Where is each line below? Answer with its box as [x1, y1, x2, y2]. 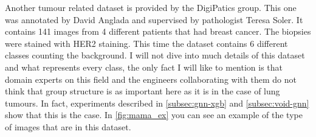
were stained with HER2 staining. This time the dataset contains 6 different [5, 37, 288, 49]
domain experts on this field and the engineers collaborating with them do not [5, 72, 297, 85]
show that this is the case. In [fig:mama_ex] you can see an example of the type [5, 108, 303, 121]
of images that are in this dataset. [5, 120, 131, 133]
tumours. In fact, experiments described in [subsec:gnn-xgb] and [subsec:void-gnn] [5, 96, 309, 109]
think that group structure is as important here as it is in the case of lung [5, 85, 280, 97]
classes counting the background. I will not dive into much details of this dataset [5, 49, 305, 61]
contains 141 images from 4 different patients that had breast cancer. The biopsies [5, 25, 311, 38]
